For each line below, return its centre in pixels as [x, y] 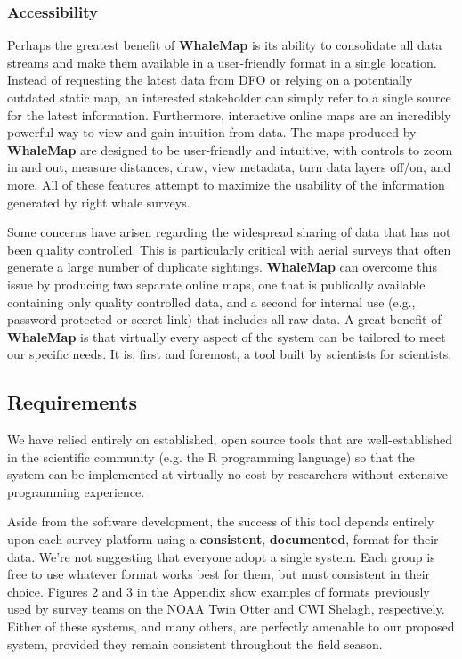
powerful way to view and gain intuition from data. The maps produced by [212, 132]
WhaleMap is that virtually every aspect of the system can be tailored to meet [227, 336]
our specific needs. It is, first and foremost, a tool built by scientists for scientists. [230, 354]
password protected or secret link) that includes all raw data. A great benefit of [224, 319]
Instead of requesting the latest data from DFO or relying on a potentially [210, 80]
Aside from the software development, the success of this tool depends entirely [221, 521]
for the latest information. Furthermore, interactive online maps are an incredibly [229, 114]
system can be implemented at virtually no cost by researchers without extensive [227, 474]
